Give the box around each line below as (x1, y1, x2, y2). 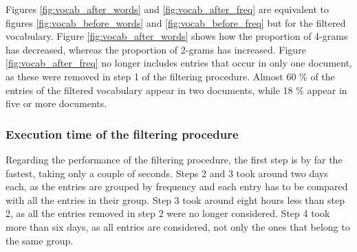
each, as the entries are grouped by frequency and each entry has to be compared (6, 179, 348, 194)
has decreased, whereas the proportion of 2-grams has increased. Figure (6, 42, 306, 56)
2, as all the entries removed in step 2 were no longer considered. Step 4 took (6, 206, 330, 220)
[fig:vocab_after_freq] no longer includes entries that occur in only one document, (6, 56, 353, 70)
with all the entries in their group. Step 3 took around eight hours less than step (6, 192, 345, 207)
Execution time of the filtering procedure (6, 125, 239, 142)
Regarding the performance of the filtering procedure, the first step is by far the (6, 152, 343, 166)
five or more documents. (6, 96, 107, 111)
